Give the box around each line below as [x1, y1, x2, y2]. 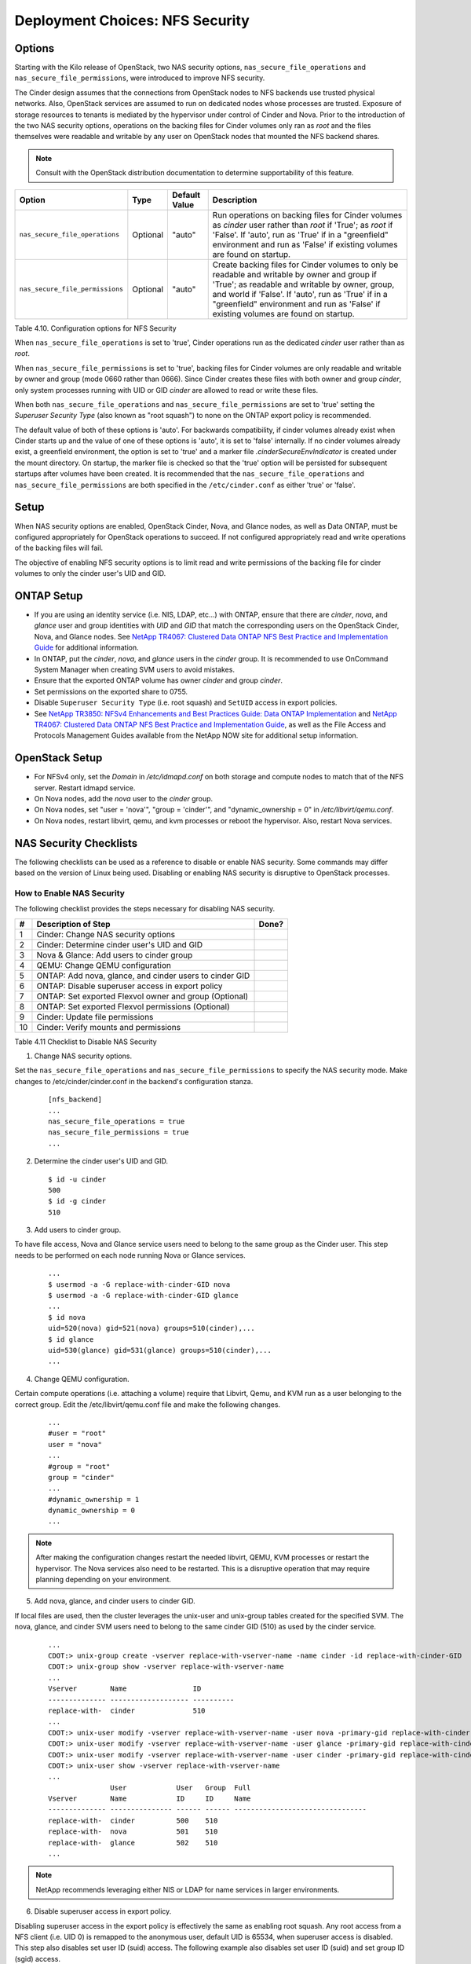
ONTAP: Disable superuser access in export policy [36, 980, 223, 991]
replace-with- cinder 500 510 [48, 1816, 218, 1825]
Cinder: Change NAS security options [36, 929, 176, 940]
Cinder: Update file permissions [36, 1011, 154, 1022]
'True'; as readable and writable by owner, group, [212, 279, 395, 290]
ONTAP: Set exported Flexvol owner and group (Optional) [36, 991, 249, 1002]
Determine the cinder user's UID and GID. [34, 1156, 169, 1166]
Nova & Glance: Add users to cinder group [36, 949, 193, 960]
